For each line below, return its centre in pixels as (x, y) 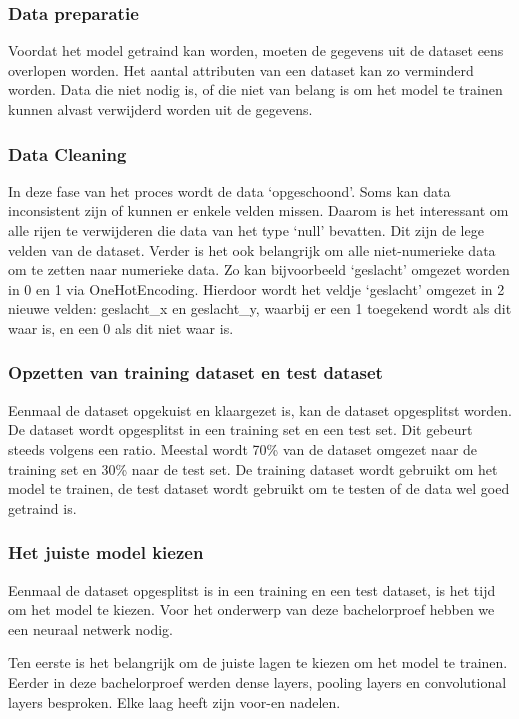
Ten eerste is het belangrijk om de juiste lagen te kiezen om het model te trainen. (258, 662)
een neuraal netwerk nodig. (90, 628)
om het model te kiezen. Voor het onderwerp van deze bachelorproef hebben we (251, 609)
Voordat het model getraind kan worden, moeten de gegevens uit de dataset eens (256, 50)
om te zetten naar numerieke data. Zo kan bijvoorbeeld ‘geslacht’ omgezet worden (259, 269)
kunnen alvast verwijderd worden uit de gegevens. (160, 109)
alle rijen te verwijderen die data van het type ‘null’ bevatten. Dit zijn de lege (246, 230)
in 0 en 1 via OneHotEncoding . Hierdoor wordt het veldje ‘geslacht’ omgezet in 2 (256, 288)
